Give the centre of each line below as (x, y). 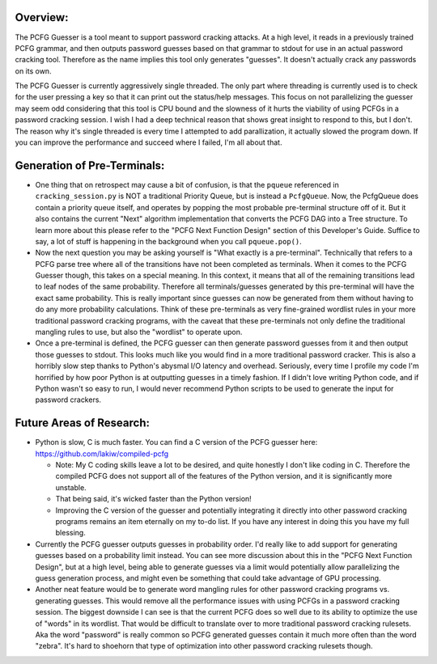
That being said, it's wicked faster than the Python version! (154, 499)
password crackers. (68, 400)
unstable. (71, 487)
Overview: (42, 17)
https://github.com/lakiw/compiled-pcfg (102, 454)
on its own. (33, 71)
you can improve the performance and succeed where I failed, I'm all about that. (148, 142)
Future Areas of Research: (82, 423)
